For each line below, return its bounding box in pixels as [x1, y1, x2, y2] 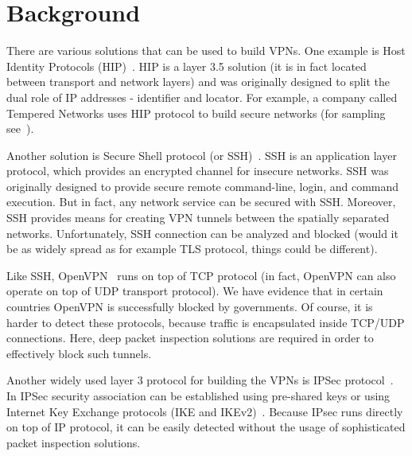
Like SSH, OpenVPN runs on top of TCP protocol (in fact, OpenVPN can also [6, 267, 396, 283]
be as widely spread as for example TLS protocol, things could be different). [6, 240, 378, 257]
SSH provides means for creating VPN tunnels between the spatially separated [6, 209, 390, 226]
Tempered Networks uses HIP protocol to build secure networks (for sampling [6, 104, 386, 121]
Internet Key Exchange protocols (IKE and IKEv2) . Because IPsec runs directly [6, 403, 403, 419]
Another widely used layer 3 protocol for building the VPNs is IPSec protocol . [6, 372, 394, 388]
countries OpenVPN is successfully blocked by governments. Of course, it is [6, 298, 373, 315]
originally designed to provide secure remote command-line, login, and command [6, 177, 399, 194]
